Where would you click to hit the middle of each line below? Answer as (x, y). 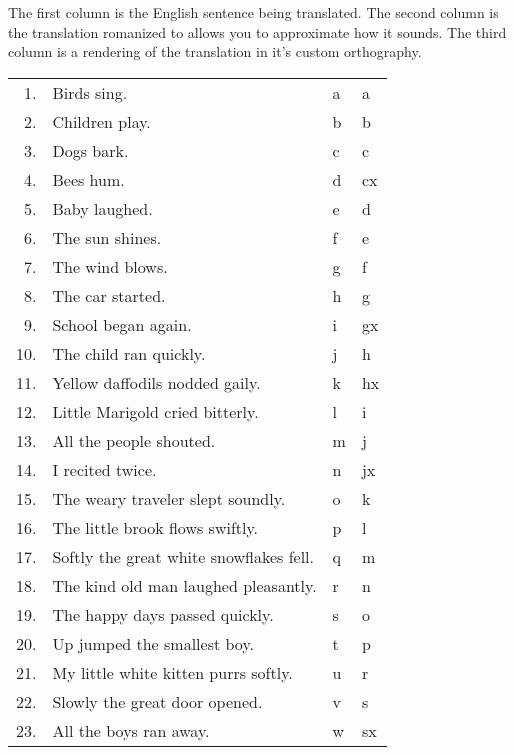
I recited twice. (104, 469)
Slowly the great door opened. (157, 701)
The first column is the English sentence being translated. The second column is (253, 12)
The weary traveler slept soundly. (169, 498)
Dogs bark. (90, 150)
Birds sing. (90, 92)
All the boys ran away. (131, 730)
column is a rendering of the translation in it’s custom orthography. (215, 51)
